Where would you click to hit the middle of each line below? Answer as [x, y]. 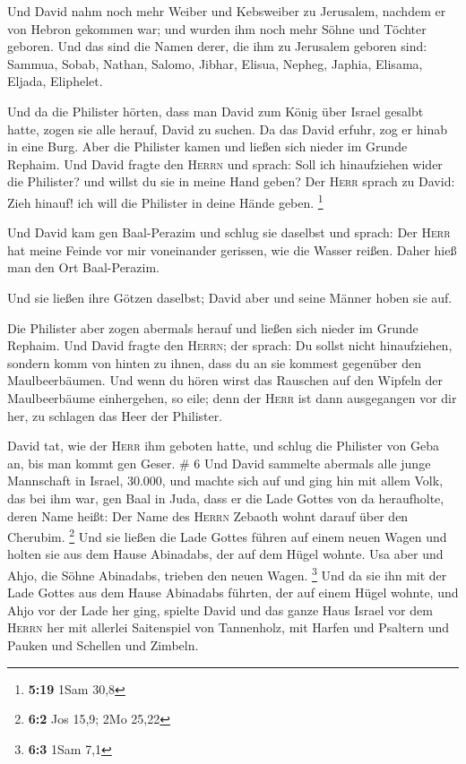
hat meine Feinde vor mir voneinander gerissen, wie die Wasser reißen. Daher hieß [232, 249]
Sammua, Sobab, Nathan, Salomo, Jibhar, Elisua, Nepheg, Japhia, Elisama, [215, 63]
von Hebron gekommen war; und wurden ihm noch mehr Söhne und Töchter [217, 28]
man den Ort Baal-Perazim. [84, 267]
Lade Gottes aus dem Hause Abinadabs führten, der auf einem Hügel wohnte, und [233, 592]
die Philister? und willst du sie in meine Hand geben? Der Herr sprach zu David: [231, 181]
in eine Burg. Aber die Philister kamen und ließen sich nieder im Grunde [207, 146]
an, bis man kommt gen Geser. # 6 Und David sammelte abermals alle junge [219, 463]
